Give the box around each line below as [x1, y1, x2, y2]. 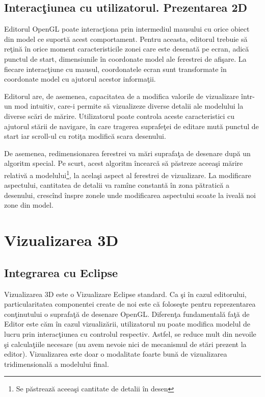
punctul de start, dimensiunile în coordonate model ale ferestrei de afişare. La [4, 53, 247, 64]
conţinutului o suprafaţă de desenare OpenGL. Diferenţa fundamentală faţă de [4, 308, 250, 319]
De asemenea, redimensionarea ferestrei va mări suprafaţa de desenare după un [4, 147, 251, 158]
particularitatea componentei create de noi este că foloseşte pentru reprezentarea [4, 299, 256, 309]
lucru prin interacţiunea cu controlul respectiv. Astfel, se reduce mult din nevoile [4, 328, 256, 339]
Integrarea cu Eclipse [4, 264, 118, 280]
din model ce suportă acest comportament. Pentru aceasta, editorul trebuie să [4, 33, 248, 44]
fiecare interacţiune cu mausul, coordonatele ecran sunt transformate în [4, 63, 227, 74]
